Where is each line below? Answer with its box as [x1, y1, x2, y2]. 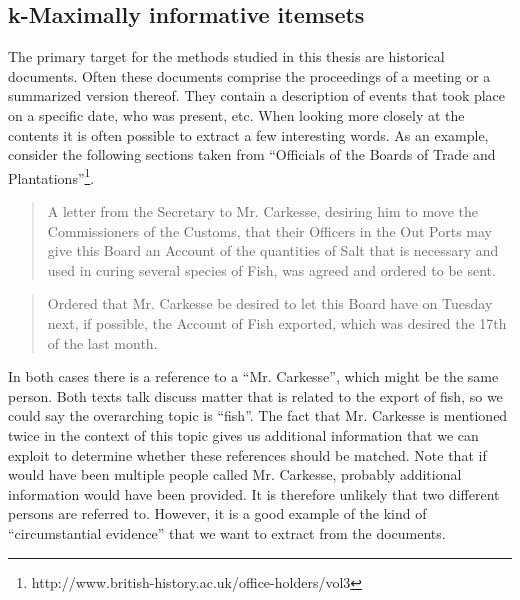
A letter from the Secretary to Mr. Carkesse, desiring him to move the [47, 201, 478, 222]
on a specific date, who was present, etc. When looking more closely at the [8, 104, 465, 125]
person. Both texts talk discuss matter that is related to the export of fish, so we [8, 385, 503, 406]
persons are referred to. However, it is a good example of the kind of [8, 503, 427, 524]
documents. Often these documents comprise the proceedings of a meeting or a [8, 65, 491, 86]
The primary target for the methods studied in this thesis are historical [8, 46, 445, 67]
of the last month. [47, 332, 158, 353]
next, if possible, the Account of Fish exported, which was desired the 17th [47, 312, 507, 333]
